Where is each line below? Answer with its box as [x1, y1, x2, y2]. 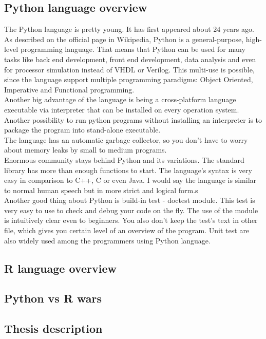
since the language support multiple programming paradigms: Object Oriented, [4, 74, 253, 85]
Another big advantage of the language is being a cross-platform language [4, 94, 236, 105]
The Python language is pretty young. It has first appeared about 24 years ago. [4, 24, 254, 34]
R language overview [4, 260, 117, 276]
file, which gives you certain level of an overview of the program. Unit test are [4, 225, 250, 236]
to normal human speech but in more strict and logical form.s [4, 184, 198, 195]
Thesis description [4, 321, 103, 336]
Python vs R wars [4, 290, 102, 306]
